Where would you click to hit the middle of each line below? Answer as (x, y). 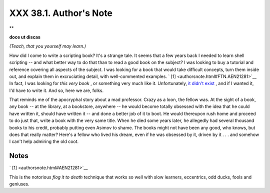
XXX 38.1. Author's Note (61, 13)
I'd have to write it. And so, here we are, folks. (56, 90)
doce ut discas (25, 37)
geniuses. (19, 184)
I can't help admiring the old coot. (44, 141)
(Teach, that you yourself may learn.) (48, 46)
